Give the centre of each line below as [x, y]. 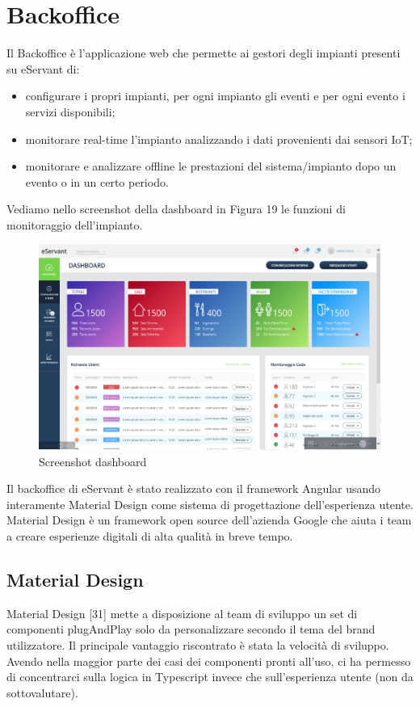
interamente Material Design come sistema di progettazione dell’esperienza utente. [210, 504]
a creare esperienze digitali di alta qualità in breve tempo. [150, 535]
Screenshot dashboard [93, 461]
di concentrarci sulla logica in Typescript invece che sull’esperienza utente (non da [210, 677]
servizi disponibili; [70, 111]
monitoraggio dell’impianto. [75, 224]
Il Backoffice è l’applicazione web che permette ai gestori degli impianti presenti [204, 53]
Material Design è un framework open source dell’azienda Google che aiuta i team [209, 520]
